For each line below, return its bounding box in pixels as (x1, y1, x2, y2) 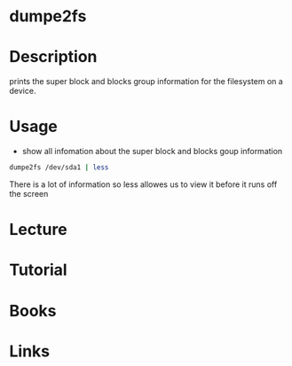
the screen (9, 188, 49, 199)
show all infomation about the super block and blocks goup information (21, 146, 283, 157)
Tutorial (9, 260, 68, 280)
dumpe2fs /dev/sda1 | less (9, 163, 109, 172)
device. (9, 86, 36, 97)
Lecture (9, 220, 68, 240)
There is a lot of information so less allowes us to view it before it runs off (9, 179, 278, 190)
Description (9, 47, 98, 67)
